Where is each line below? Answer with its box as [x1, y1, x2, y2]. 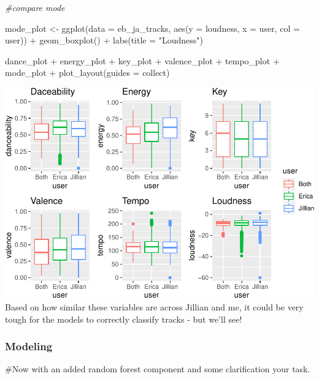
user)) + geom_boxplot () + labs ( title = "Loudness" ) [5, 34, 204, 47]
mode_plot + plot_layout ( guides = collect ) [5, 66, 170, 79]
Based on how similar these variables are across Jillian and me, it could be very [5, 300, 304, 313]
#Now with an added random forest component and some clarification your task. [5, 362, 310, 375]
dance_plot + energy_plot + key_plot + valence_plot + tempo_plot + [5, 54, 280, 67]
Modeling [5, 339, 53, 354]
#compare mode [5, 1, 65, 13]
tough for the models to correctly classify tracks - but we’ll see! [5, 312, 242, 325]
